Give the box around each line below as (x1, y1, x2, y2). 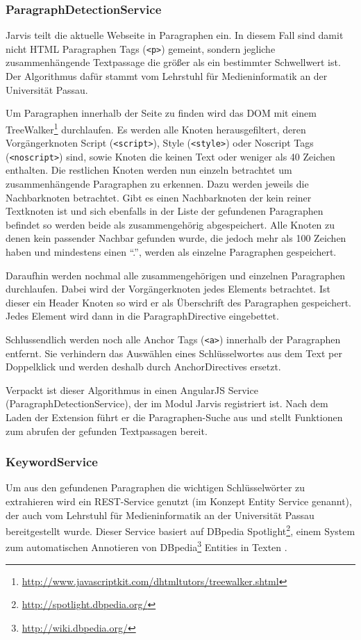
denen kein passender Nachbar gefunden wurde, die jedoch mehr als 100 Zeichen (6, 231, 346, 245)
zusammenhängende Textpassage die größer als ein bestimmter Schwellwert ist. (6, 55, 341, 69)
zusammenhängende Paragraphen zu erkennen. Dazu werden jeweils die (6, 177, 309, 190)
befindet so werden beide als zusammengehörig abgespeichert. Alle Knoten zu (6, 217, 335, 231)
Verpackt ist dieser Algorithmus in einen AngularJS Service (6, 382, 258, 397)
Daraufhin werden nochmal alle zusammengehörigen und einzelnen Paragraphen (6, 268, 346, 282)
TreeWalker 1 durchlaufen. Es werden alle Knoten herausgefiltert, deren (6, 120, 306, 136)
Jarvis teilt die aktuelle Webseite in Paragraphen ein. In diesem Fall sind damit (6, 28, 344, 42)
